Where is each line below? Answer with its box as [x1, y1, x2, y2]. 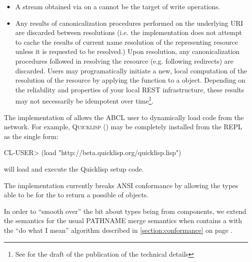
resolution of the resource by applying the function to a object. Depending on [15, 75, 246, 85]
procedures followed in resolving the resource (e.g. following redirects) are [15, 55, 234, 66]
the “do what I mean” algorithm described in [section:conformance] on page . [4, 225, 233, 235]
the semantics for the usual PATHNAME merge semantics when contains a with [4, 215, 242, 226]
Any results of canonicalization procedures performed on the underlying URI [15, 17, 243, 28]
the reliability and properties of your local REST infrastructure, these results [15, 84, 244, 94]
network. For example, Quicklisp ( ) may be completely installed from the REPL [4, 122, 242, 132]
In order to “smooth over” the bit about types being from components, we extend [4, 206, 247, 216]
